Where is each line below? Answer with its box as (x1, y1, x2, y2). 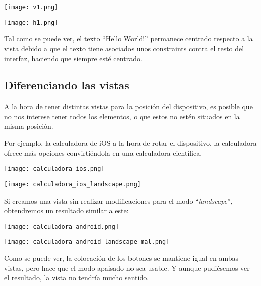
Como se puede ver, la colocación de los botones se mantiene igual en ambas (4, 253, 239, 263)
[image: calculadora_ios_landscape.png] (4, 180, 141, 188)
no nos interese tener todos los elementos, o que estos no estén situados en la (4, 111, 240, 121)
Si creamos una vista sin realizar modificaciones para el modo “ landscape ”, (4, 195, 233, 206)
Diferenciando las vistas (4, 77, 129, 93)
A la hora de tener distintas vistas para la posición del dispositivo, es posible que (4, 101, 253, 112)
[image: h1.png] (4, 19, 58, 26)
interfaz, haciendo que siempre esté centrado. (4, 53, 142, 63)
